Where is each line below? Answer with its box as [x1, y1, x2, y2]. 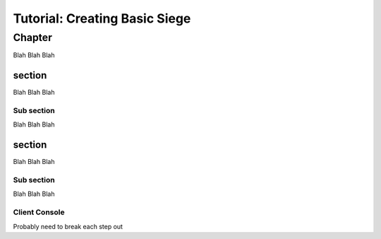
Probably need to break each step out [13, 222, 123, 231]
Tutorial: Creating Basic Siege [13, 11, 191, 26]
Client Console [13, 207, 65, 217]
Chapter [13, 31, 53, 44]
